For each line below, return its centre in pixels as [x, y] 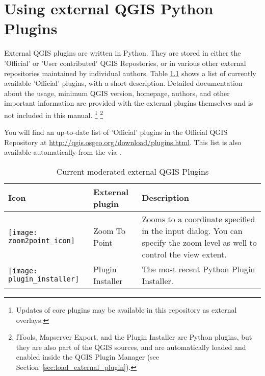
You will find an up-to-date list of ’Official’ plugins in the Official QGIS [116, 132]
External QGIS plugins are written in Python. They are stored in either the [123, 53]
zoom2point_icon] [42, 240]
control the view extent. [184, 254]
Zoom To [109, 230]
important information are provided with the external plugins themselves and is [129, 103]
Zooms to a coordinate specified [198, 219]
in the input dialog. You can [192, 230]
